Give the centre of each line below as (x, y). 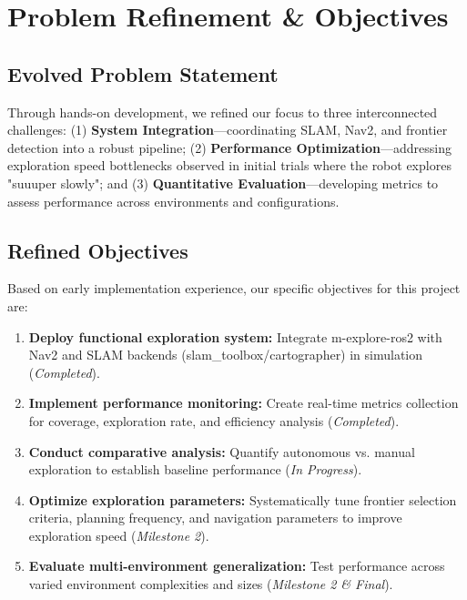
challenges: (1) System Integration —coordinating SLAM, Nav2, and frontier (228, 130)
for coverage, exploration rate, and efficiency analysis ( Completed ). (214, 420)
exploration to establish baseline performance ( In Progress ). (195, 469)
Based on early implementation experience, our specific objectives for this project (234, 288)
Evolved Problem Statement (143, 73)
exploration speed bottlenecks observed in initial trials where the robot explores (229, 165)
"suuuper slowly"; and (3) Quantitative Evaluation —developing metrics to (223, 183)
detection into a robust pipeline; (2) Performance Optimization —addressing (229, 147)
